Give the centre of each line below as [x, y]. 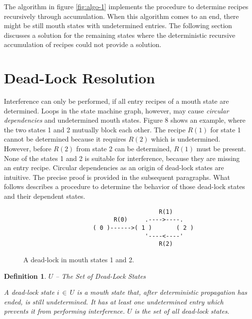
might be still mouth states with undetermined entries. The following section [118, 25]
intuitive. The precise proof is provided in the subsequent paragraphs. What [117, 177]
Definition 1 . [25, 276]
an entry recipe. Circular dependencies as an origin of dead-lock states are [114, 167]
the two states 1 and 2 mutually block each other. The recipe [95, 129]
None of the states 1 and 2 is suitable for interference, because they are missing [122, 158]
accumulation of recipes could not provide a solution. [83, 44]
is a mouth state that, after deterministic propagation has [162, 292]
